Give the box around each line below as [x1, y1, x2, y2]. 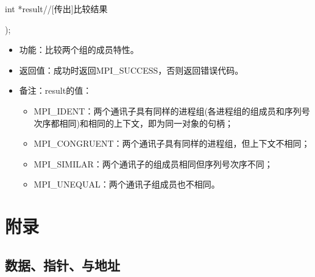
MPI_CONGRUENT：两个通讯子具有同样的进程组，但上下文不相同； [34, 137, 310, 150]
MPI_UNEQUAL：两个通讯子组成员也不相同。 [34, 178, 220, 191]
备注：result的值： [19, 84, 92, 97]
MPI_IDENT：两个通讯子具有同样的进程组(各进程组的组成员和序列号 [34, 104, 310, 117]
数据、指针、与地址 [5, 255, 120, 274]
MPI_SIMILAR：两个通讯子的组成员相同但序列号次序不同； [34, 157, 273, 170]
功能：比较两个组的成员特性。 [19, 43, 139, 56]
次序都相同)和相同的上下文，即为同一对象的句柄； [34, 116, 234, 129]
